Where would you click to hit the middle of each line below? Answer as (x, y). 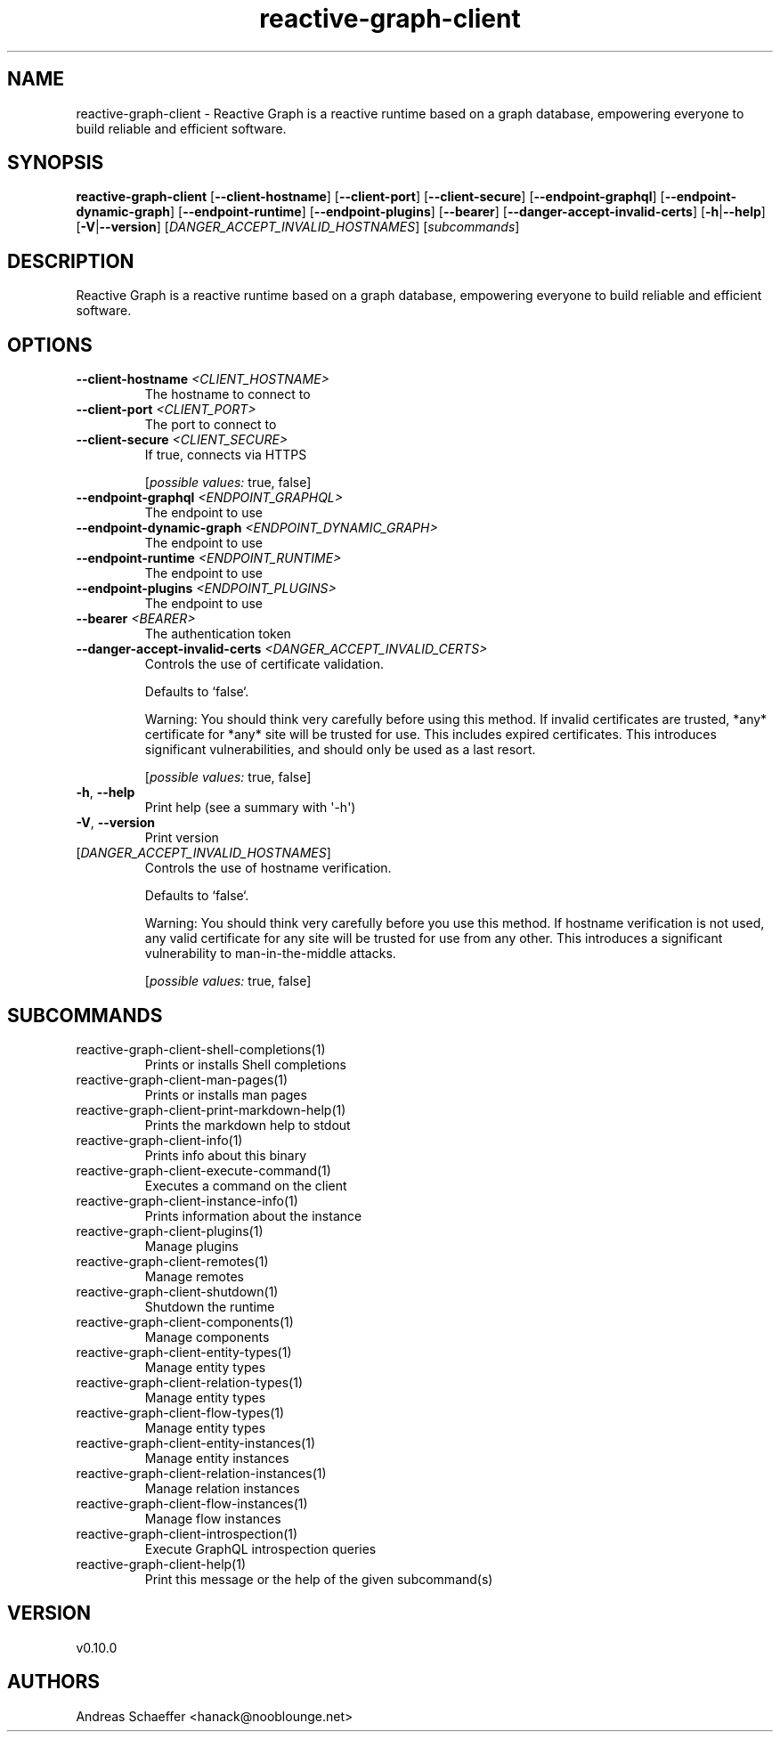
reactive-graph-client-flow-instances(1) (192, 1503)
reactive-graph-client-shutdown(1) (177, 1291)
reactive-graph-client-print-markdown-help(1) (211, 1109)
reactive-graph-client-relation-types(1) (190, 1382)
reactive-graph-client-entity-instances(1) (196, 1442)
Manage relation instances (222, 1488)
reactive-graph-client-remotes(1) (172, 1261)
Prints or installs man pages (226, 1094)
